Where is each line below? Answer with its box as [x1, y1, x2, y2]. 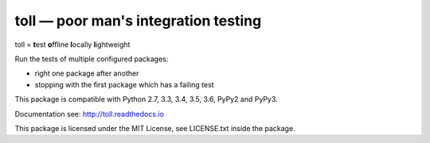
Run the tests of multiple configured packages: [14, 54, 169, 64]
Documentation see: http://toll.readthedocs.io [14, 109, 165, 118]
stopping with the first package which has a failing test [34, 79, 214, 89]
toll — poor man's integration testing [14, 12, 262, 29]
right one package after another [34, 68, 139, 79]
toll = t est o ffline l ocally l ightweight [14, 40, 131, 49]
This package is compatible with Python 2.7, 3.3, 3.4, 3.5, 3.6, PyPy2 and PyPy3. [14, 95, 278, 104]
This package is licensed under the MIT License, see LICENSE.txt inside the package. [14, 123, 295, 133]
